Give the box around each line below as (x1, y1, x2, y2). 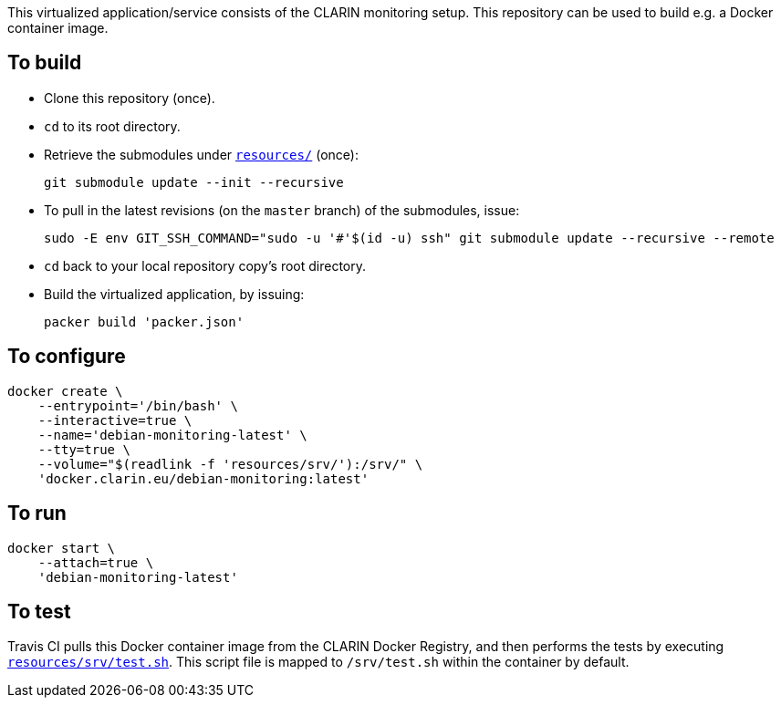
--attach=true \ (37, 555, 154, 570)
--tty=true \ (37, 441, 130, 457)
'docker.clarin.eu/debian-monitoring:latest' (37, 471, 370, 486)
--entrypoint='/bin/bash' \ (37, 398, 238, 413)
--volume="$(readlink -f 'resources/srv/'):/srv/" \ (37, 456, 423, 472)
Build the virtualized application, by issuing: (44, 285, 305, 302)
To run (7, 502, 67, 525)
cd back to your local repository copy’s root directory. (44, 257, 367, 274)
